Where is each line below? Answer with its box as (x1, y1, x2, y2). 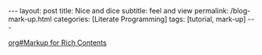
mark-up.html (8, 14, 53, 24)
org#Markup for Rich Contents (8, 38, 107, 47)
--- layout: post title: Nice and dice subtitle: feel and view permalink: (8, 6, 229, 15)
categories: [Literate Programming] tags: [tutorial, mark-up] (54, 14, 246, 24)
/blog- (230, 6, 251, 15)
